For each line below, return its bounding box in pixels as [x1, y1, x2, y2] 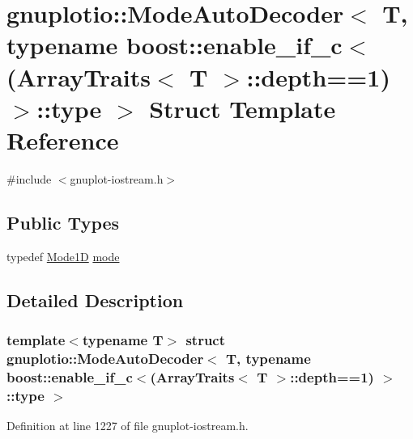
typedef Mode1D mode [6, 247, 120, 264]
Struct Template [149, 91, 336, 125]
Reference [6, 123, 119, 156]
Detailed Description [6, 287, 184, 312]
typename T [82, 329, 164, 349]
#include [6, 170, 52, 187]
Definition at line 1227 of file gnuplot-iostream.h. [6, 417, 249, 434]
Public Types [6, 209, 120, 234]
